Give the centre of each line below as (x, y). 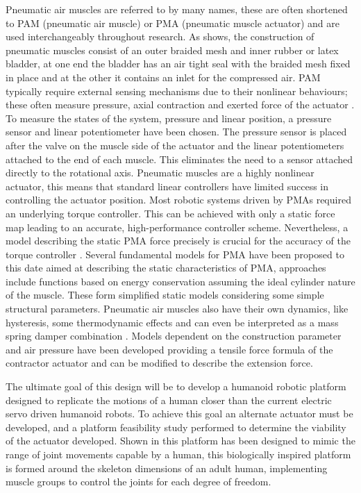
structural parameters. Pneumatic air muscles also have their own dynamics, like (177, 309)
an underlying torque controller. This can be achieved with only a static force (170, 213)
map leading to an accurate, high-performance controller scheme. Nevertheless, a (177, 227)
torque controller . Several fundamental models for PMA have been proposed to (175, 254)
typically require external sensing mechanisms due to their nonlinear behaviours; (177, 91)
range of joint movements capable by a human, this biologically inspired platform (178, 454)
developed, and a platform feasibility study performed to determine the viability (176, 427)
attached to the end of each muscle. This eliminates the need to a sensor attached (179, 159)
